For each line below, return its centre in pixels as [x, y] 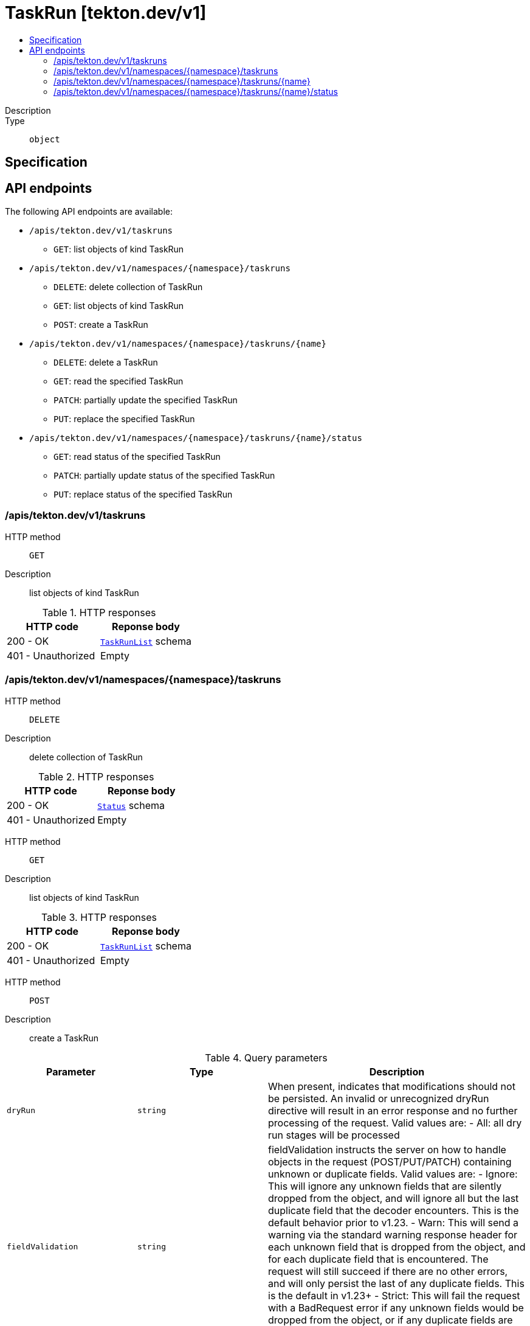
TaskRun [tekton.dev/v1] [106, 13]
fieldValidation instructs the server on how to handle [387, 1149]
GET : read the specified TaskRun [119, 381]
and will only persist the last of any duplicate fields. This [396, 1283]
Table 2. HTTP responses [96, 776]
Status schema [131, 805]
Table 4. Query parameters [266, 1057]
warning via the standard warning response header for [393, 1234]
